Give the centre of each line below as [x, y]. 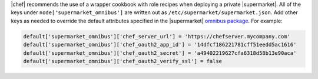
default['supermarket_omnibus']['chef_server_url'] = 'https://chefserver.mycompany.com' [157, 36]
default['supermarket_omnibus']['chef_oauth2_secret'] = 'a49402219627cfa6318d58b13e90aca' [160, 53]
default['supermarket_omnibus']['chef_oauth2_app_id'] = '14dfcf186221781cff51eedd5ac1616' [160, 45]
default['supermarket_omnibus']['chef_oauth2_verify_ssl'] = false [123, 61]
